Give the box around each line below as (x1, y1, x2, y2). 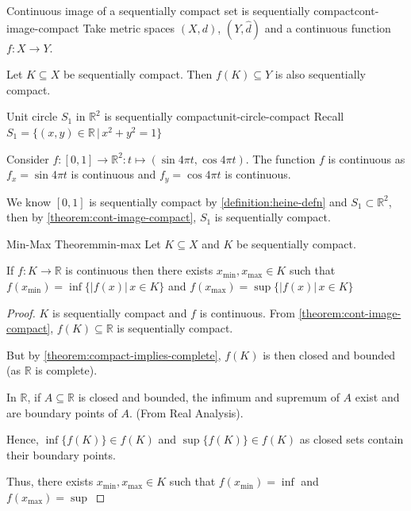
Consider (6, 150, 49, 167)
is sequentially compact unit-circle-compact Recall (104, 108, 344, 125)
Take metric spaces (83, 19, 175, 36)
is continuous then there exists (65, 262, 213, 279)
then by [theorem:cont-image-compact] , (6, 209, 197, 225)
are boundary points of (6, 404, 117, 421)
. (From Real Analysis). (129, 404, 244, 421)
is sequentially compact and (52, 304, 187, 321)
